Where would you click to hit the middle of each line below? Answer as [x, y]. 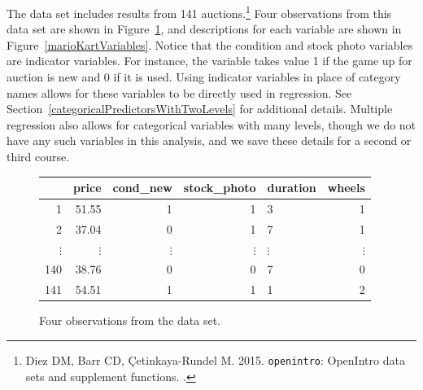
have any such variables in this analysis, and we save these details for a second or [209, 140]
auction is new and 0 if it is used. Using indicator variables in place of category [204, 77]
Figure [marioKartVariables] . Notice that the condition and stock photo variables [210, 44]
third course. [38, 156]
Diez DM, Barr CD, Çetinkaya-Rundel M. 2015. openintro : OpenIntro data [215, 360]
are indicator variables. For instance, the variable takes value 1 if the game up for [209, 61]
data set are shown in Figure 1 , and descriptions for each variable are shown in [204, 29]
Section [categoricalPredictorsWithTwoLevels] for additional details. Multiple [200, 109]
